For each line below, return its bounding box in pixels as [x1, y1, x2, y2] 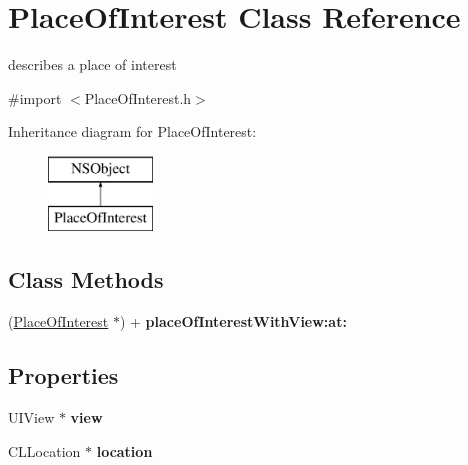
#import [8, 87, 62, 108]
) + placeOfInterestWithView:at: [119, 311, 347, 332]
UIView [8, 407, 55, 428]
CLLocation [8, 440, 81, 461]
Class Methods [8, 264, 164, 295]
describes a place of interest [8, 54, 177, 75]
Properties [8, 360, 119, 391]
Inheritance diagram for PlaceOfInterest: [8, 121, 257, 142]
